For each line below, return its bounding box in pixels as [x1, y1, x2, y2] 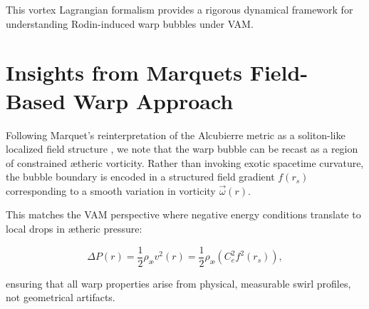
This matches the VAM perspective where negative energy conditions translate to [6, 207, 361, 222]
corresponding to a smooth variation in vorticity [6, 183, 216, 198]
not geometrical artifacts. [6, 290, 115, 305]
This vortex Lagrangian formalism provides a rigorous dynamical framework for [6, 2, 353, 16]
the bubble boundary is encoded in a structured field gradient [6, 169, 275, 184]
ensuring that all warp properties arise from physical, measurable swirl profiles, [6, 275, 351, 290]
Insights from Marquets [6, 58, 242, 87]
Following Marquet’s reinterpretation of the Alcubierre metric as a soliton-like [6, 127, 345, 142]
